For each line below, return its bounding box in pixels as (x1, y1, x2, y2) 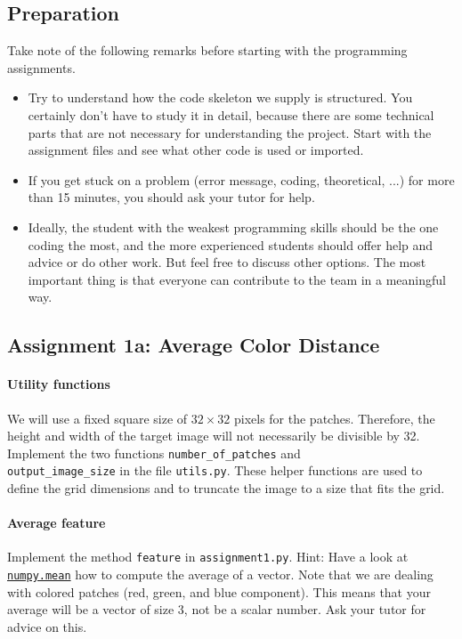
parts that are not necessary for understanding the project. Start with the (28, 123, 432, 142)
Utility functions (7, 375, 110, 393)
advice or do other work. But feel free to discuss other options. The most (28, 253, 426, 271)
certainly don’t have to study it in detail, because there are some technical (28, 105, 434, 124)
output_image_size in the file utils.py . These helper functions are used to (7, 461, 423, 480)
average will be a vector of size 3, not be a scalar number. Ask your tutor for (7, 600, 426, 619)
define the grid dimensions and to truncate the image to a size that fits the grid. (7, 479, 445, 497)
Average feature (7, 514, 106, 532)
